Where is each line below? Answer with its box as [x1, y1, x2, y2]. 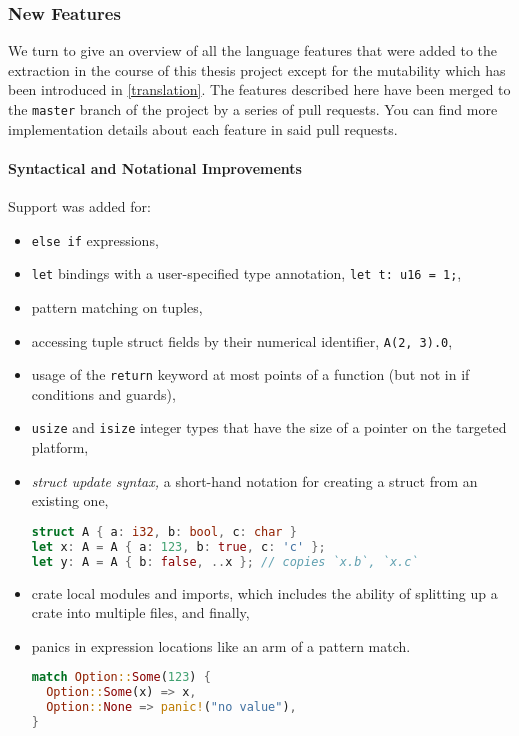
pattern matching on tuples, [31, 296, 203, 317]
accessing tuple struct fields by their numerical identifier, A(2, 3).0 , [31, 330, 453, 351]
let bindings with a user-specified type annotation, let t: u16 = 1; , [31, 263, 462, 284]
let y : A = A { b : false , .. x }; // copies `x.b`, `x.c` [31, 554, 419, 569]
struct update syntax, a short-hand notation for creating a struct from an [31, 470, 478, 491]
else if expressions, [31, 229, 159, 250]
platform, [31, 437, 89, 458]
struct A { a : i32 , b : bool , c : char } [31, 524, 297, 539]
